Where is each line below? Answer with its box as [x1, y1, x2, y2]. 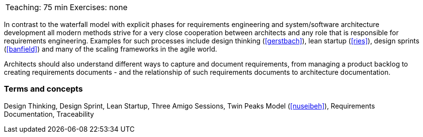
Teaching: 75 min [5, 2, 68, 12]
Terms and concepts [4, 84, 83, 94]
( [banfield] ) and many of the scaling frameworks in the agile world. [4, 45, 217, 53]
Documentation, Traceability [4, 110, 94, 118]
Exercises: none [69, 2, 128, 12]
